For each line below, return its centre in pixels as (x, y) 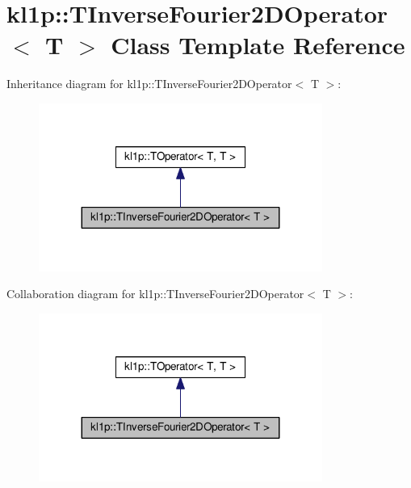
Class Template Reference (258, 45)
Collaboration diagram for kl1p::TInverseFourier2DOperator (155, 294)
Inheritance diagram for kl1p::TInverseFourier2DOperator (149, 84)
